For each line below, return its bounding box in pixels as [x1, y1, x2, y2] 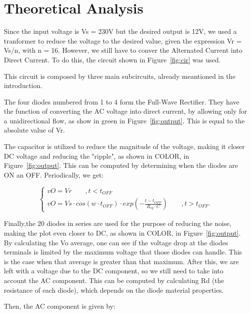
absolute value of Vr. [4, 125, 65, 135]
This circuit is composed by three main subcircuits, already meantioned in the [4, 71, 236, 81]
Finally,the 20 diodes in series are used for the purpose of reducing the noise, [4, 218, 232, 228]
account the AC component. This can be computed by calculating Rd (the [4, 275, 224, 285]
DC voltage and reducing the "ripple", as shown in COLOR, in [4, 150, 190, 161]
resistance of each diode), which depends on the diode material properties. [4, 284, 224, 295]
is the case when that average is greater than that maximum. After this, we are [4, 256, 239, 266]
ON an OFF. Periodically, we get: [4, 169, 103, 179]
